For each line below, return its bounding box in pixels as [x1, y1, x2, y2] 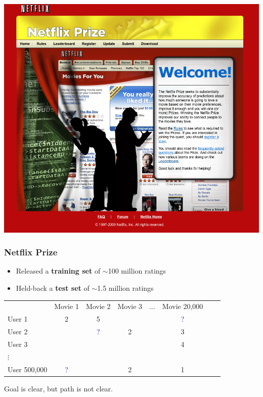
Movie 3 [117, 301, 143, 312]
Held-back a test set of [16, 283, 90, 293]
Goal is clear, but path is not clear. [4, 383, 113, 393]
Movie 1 [54, 301, 79, 312]
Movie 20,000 [162, 301, 203, 312]
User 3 [8, 338, 28, 349]
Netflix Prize [4, 246, 58, 258]
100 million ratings [108, 266, 166, 276]
